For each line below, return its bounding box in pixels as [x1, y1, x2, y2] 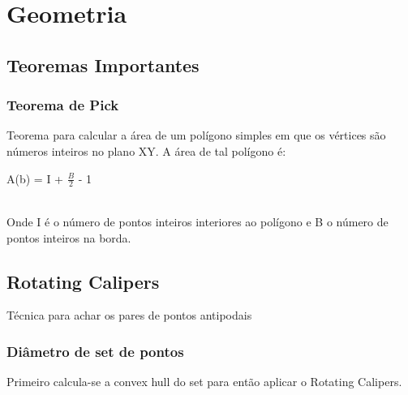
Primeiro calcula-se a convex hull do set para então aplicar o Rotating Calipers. [6, 373, 402, 390]
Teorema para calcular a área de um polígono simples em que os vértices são [6, 127, 386, 144]
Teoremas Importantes [6, 52, 200, 77]
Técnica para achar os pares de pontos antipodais [6, 307, 252, 324]
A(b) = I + [6, 170, 63, 187]
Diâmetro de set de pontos [6, 341, 184, 361]
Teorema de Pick [6, 95, 119, 115]
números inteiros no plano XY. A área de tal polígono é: [6, 142, 286, 159]
